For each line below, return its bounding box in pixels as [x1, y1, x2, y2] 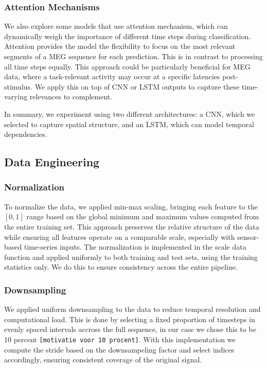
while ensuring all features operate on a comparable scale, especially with [4, 231, 235, 242]
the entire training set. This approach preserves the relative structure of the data [4, 221, 259, 232]
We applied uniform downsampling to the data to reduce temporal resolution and [4, 304, 261, 314]
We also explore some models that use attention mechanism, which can [4, 21, 228, 31]
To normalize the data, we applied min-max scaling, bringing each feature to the [4, 201, 258, 212]
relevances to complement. [29, 91, 113, 102]
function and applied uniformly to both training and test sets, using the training [4, 251, 258, 262]
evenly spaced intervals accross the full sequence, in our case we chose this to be [4, 324, 256, 335]
